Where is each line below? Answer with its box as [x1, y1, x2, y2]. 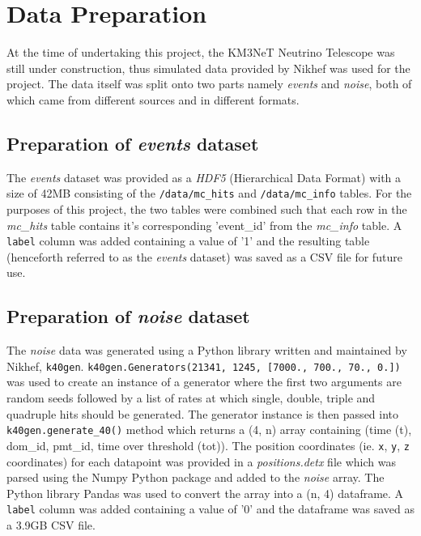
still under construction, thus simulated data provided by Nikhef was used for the [6, 59, 410, 76]
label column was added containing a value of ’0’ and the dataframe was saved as [6, 500, 415, 517]
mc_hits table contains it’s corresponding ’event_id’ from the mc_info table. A [6, 216, 402, 233]
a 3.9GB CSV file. [6, 516, 96, 533]
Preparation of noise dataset [6, 304, 250, 329]
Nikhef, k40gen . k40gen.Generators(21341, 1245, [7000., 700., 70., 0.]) [6, 357, 401, 374]
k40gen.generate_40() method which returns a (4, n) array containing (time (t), [6, 421, 412, 438]
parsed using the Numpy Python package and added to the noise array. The [6, 469, 385, 486]
